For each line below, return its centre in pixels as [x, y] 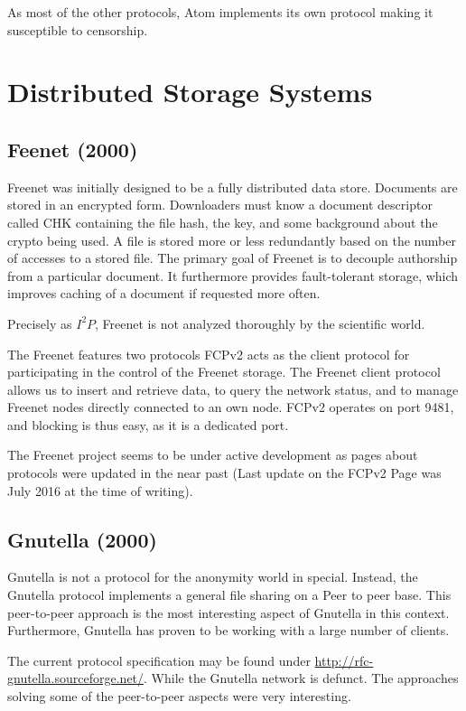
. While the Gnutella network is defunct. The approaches [301, 678]
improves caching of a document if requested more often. [164, 293]
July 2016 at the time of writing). [100, 490]
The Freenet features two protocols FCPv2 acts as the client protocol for [209, 354]
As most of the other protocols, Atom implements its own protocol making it [220, 12]
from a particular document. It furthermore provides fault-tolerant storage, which [233, 275]
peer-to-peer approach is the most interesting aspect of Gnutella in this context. [228, 612]
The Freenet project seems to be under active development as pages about [213, 455]
